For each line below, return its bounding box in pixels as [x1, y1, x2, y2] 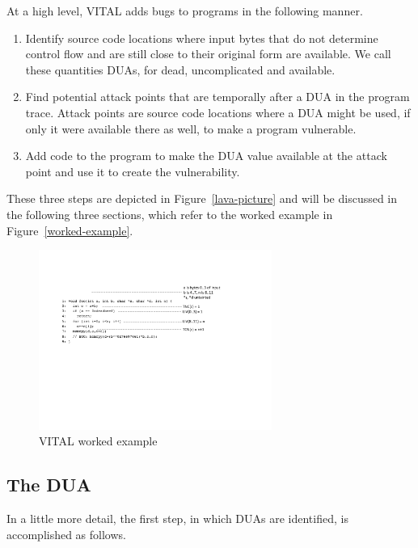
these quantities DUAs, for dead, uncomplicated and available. [25, 61, 336, 78]
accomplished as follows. [6, 525, 126, 542]
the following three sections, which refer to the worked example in [6, 205, 333, 222]
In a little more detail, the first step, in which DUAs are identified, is [6, 509, 348, 526]
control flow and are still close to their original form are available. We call [25, 45, 391, 62]
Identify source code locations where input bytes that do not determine [25, 29, 378, 46]
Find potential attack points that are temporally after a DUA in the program [25, 88, 410, 105]
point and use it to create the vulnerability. [25, 162, 240, 179]
